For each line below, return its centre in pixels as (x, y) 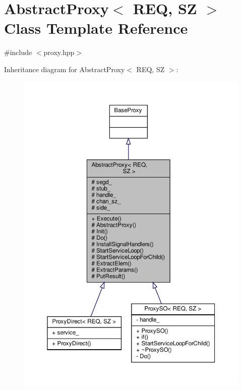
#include (18, 52)
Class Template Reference (96, 28)
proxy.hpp (59, 52)
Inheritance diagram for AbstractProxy (65, 69)
